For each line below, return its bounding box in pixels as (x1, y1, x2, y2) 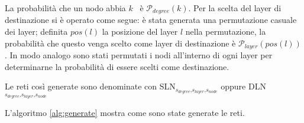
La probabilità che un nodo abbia (5, 2, 126, 14)
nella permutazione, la (185, 25, 266, 38)
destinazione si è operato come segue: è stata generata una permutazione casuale (5, 14, 297, 26)
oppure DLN (221, 80, 266, 92)
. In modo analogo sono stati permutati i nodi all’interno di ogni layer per (5, 49, 273, 61)
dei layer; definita (5, 25, 68, 38)
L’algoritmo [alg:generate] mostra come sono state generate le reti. (5, 107, 245, 118)
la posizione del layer (102, 25, 178, 38)
